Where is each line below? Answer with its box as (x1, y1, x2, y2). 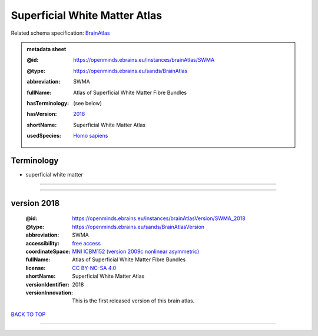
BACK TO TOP (11, 311, 46, 318)
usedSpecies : (26, 132, 61, 139)
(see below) (73, 99, 102, 107)
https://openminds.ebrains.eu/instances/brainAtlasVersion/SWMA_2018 (72, 215, 246, 222)
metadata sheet (26, 45, 67, 52)
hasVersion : (26, 111, 57, 118)
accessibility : (25, 239, 60, 247)
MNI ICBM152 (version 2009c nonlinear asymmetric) (72, 248, 200, 255)
